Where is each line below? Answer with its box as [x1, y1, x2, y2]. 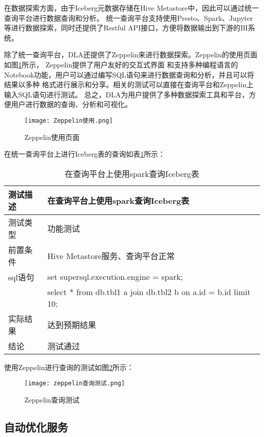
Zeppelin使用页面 [24, 131, 80, 142]
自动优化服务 [4, 419, 68, 435]
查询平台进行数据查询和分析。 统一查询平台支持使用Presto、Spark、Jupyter [4, 12, 253, 23]
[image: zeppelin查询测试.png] [24, 380, 125, 387]
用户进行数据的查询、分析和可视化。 [11, 99, 132, 110]
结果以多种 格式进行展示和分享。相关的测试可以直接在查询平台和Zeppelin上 [4, 79, 254, 90]
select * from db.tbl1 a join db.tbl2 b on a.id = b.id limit [47, 285, 251, 298]
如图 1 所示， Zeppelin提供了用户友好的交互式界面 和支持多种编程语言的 [4, 59, 238, 69]
